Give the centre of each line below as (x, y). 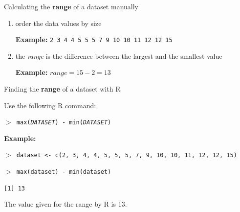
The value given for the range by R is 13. (65, 204)
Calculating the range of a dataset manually (71, 6)
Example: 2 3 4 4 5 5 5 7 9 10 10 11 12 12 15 (94, 39)
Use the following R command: (50, 105)
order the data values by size (58, 23)
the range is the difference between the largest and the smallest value (119, 56)
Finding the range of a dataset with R (62, 89)
